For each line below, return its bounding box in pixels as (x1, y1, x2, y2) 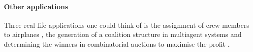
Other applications (4, 1, 68, 11)
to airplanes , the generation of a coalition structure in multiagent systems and (4, 29, 242, 39)
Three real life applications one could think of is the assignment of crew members (4, 19, 249, 30)
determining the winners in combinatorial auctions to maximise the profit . (4, 38, 230, 49)
